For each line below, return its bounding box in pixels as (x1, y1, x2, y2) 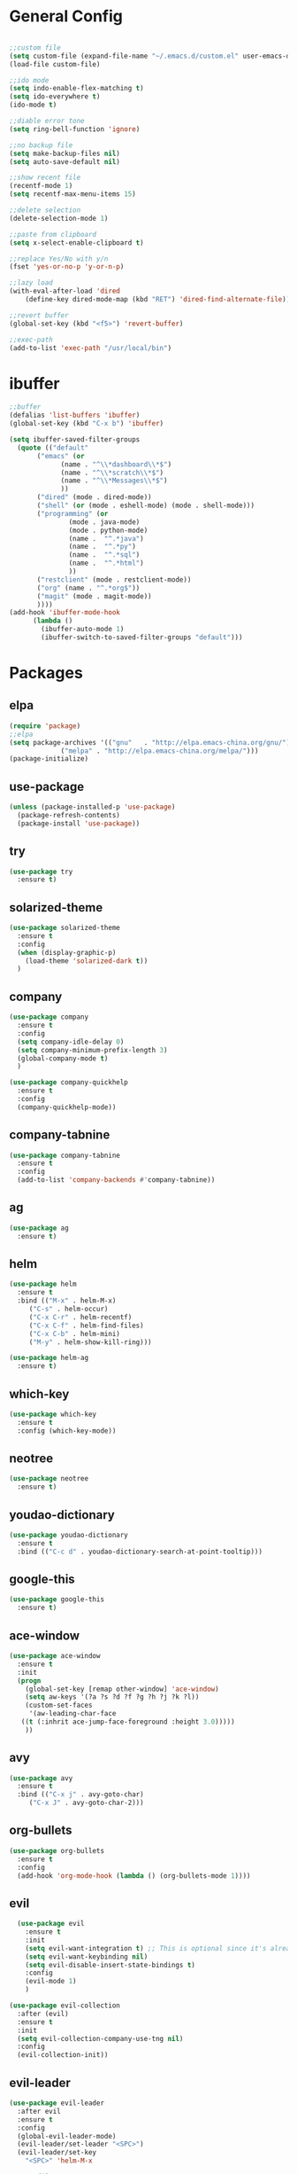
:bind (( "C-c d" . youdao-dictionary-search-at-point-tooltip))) (17, 1547, 263, 1556)
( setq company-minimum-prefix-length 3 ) (17, 1045, 168, 1054)
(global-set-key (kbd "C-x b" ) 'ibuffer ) (9, 419, 164, 428)
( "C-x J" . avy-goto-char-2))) (28, 1798, 144, 1808)
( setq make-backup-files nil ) (9, 149, 121, 158)
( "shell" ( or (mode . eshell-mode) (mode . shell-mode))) (36, 501, 255, 510)
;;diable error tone (9, 117, 86, 126)
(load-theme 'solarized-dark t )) (25, 956, 148, 966)
